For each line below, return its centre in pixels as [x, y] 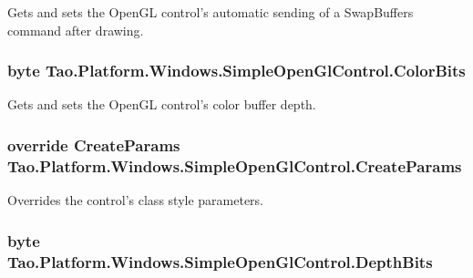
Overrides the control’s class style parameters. [136, 200]
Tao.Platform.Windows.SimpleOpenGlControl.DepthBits [220, 261]
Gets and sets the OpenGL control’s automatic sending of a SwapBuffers [211, 12]
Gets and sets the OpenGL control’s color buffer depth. [162, 104]
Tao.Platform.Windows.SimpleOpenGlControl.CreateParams [235, 165]
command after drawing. [76, 30]
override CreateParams [94, 144]
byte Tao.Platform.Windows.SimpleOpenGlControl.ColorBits [236, 71]
